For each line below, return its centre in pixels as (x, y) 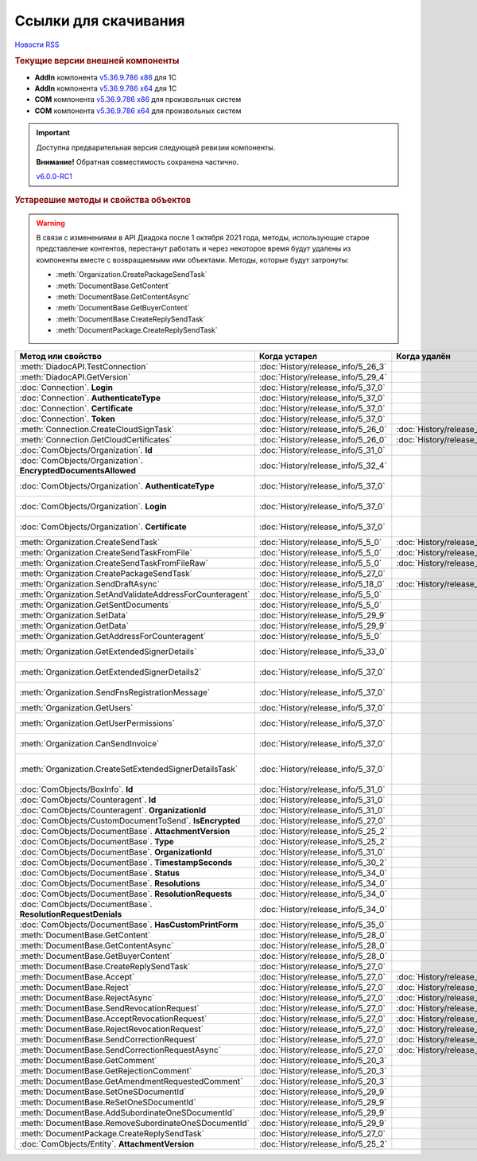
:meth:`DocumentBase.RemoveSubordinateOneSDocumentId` (135, 1123)
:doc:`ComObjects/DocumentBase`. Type (97, 841)
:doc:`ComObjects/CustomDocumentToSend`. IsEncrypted (130, 820)
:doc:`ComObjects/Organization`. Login (93, 506)
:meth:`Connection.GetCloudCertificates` (96, 439)
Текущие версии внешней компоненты (97, 61)
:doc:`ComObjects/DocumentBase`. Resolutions (110, 883)
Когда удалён (423, 356)
